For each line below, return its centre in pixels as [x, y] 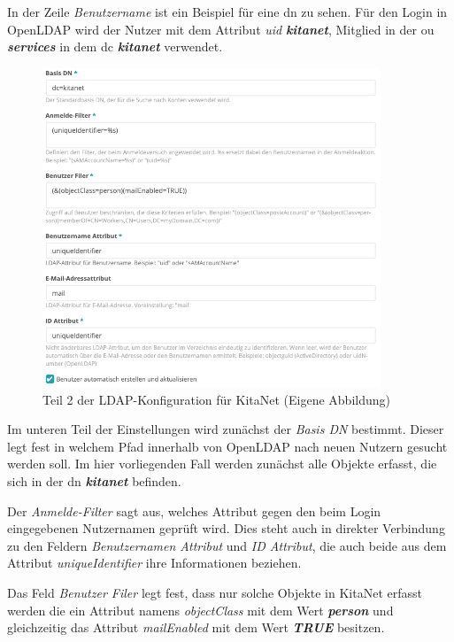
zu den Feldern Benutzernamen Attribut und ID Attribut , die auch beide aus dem [227, 545]
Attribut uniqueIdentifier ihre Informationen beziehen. [154, 563]
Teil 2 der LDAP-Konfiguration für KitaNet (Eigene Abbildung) [216, 399]
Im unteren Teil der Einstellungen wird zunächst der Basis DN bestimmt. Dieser [226, 429]
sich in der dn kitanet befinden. [94, 481]
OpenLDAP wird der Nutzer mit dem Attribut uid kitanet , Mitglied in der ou [221, 29]
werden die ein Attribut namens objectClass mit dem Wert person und [200, 610]
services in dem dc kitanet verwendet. [115, 46]
